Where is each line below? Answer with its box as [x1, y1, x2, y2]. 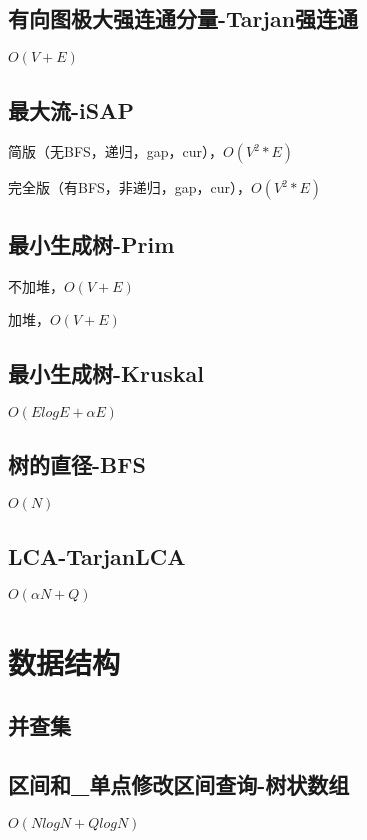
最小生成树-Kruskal [8, 358, 205, 389]
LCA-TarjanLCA [8, 540, 186, 571]
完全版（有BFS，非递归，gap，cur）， [8, 177, 252, 198]
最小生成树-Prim [8, 228, 175, 259]
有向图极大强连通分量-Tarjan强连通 [8, 3, 359, 34]
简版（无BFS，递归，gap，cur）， [8, 141, 224, 162]
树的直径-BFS [8, 449, 146, 480]
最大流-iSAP [8, 94, 134, 125]
